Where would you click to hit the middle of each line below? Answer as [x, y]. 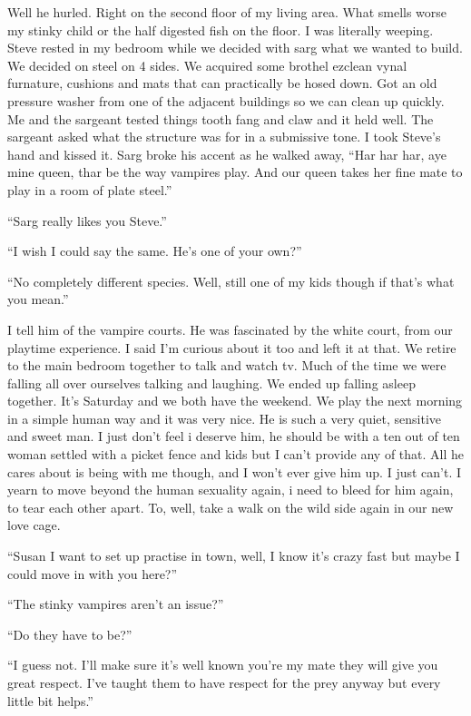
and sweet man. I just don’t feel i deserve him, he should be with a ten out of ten [234, 436]
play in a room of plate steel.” [90, 189]
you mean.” [38, 299]
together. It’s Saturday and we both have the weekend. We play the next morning [235, 401]
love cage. [34, 525]
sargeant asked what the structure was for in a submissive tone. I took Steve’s [224, 137]
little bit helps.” [50, 700]
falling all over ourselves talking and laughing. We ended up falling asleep [211, 383]
